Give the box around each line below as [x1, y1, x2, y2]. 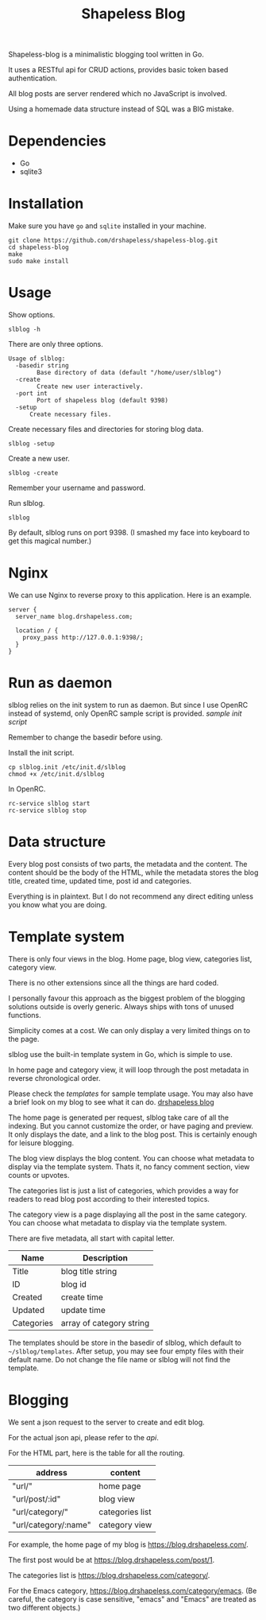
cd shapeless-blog [8, 243, 69, 251]
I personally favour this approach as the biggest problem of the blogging [8, 993, 245, 1003]
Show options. [8, 310, 56, 319]
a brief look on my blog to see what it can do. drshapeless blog [8, 1097, 214, 1106]
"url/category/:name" [12, 1519, 91, 1530]
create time [60, 1292, 103, 1303]
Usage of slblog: [8, 355, 66, 363]
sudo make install [8, 258, 69, 266]
